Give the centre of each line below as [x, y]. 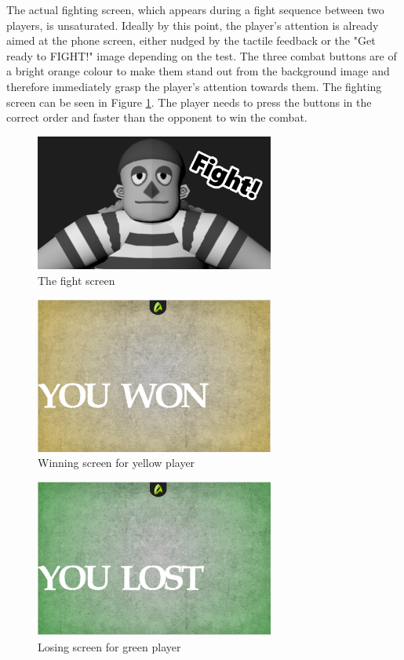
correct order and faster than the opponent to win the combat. [157, 117]
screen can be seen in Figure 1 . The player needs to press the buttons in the [189, 102]
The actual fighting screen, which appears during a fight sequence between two [195, 9]
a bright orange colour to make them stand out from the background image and [198, 71]
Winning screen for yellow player [116, 463]
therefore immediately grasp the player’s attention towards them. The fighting [194, 86]
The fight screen [76, 281]
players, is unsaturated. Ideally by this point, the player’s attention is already [193, 25]
